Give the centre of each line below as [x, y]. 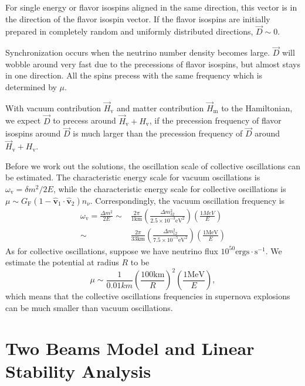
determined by [31, 87]
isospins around [33, 133]
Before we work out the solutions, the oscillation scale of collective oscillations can [153, 165]
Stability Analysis [78, 370]
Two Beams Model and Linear [130, 348]
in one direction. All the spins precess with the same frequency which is [134, 75]
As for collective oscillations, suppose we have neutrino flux [112, 250]
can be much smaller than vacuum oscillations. [89, 307]
